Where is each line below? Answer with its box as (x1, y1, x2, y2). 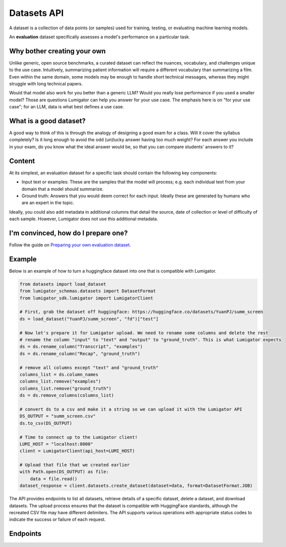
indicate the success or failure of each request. (9, 517, 106, 523)
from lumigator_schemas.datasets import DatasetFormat (19, 288, 156, 294)
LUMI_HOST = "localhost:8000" (19, 441, 93, 447)
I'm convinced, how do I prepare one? (9, 229, 128, 237)
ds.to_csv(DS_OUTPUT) (19, 420, 72, 426)
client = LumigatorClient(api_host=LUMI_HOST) (19, 448, 135, 454)
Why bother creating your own (9, 47, 106, 55)
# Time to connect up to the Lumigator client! (19, 434, 138, 440)
